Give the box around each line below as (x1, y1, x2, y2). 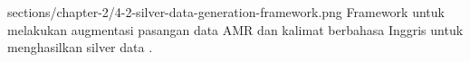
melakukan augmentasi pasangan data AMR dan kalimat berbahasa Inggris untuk (7, 20, 464, 39)
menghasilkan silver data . (7, 38, 153, 57)
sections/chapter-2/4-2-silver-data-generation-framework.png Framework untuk (7, 3, 445, 21)
